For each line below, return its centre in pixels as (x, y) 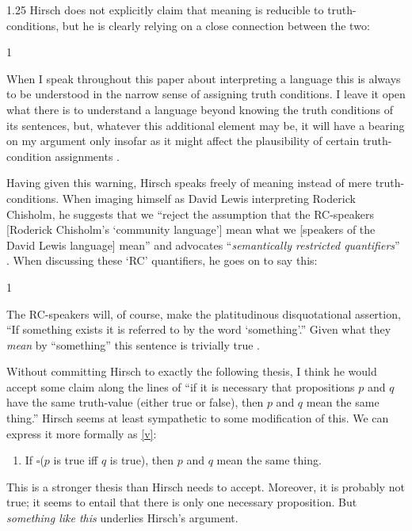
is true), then (142, 460)
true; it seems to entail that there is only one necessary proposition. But (182, 502)
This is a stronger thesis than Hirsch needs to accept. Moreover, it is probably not (206, 486)
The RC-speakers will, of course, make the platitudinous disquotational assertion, (204, 313)
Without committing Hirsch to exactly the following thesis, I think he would (192, 371)
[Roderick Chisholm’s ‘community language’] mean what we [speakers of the (191, 229)
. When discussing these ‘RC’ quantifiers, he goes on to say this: (162, 260)
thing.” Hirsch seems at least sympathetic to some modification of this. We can (198, 418)
